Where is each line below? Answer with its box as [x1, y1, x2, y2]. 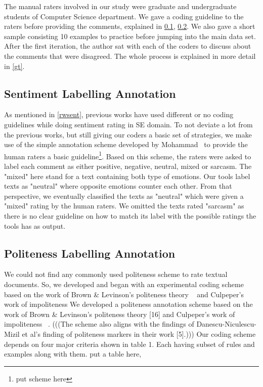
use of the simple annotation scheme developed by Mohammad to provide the [4, 139, 248, 150]
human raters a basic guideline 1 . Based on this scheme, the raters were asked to [4, 149, 251, 161]
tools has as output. [4, 220, 66, 231]
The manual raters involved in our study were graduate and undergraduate [4, 1, 237, 11]
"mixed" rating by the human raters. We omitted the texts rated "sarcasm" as [4, 200, 244, 211]
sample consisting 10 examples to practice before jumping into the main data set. [4, 30, 256, 41]
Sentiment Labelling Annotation [4, 85, 176, 101]
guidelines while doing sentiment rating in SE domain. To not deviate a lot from [4, 119, 253, 129]
